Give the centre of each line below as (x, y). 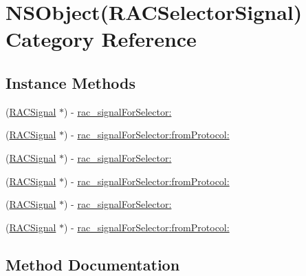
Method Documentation (93, 264)
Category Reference (101, 39)
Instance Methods (70, 82)
